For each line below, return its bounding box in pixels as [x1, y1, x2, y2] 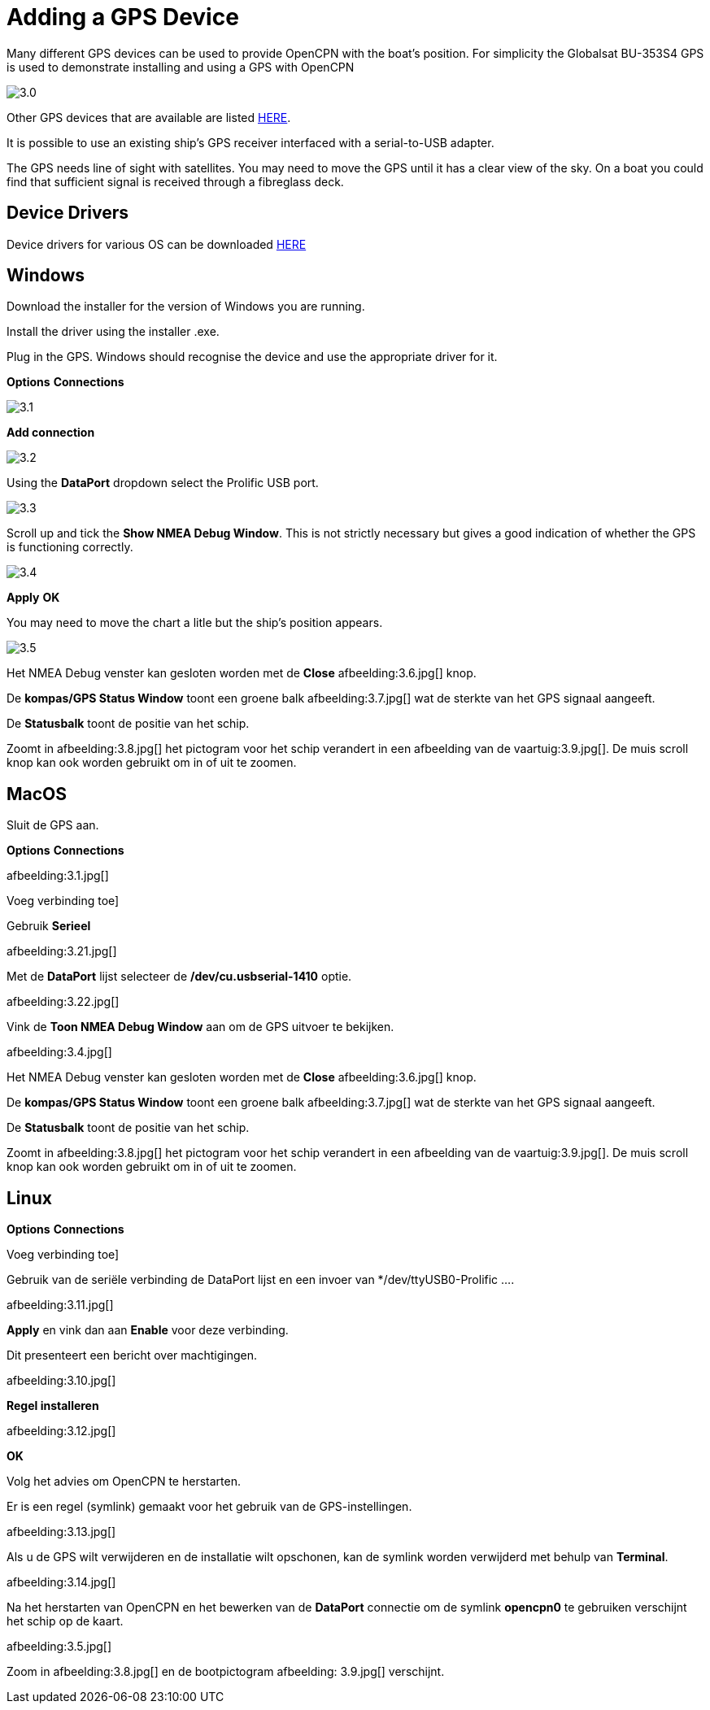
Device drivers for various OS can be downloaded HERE [7, 237, 307, 251]
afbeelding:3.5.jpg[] [7, 1639, 112, 1654]
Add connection [7, 425, 95, 440]
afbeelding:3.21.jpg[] [7, 944, 117, 959]
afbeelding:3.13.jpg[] [7, 1525, 116, 1539]
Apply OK [7, 590, 60, 605]
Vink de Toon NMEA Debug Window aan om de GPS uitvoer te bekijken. [7, 1020, 394, 1034]
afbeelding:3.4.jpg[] [7, 1045, 112, 1060]
